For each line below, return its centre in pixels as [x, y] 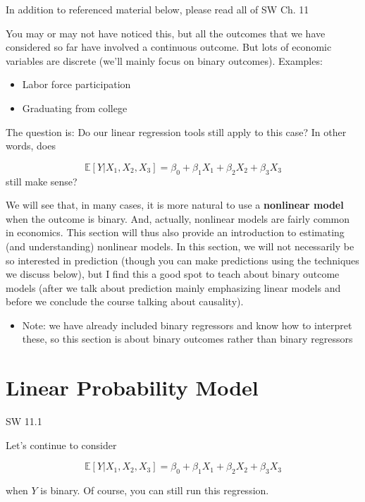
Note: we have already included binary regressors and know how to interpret [187, 325]
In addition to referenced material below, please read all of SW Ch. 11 [157, 9]
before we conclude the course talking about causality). [125, 301]
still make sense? [42, 181]
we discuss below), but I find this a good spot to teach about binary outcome [173, 274]
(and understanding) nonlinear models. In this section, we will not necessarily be [180, 246]
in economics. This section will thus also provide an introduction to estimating [175, 232]
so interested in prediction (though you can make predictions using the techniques [182, 260]
